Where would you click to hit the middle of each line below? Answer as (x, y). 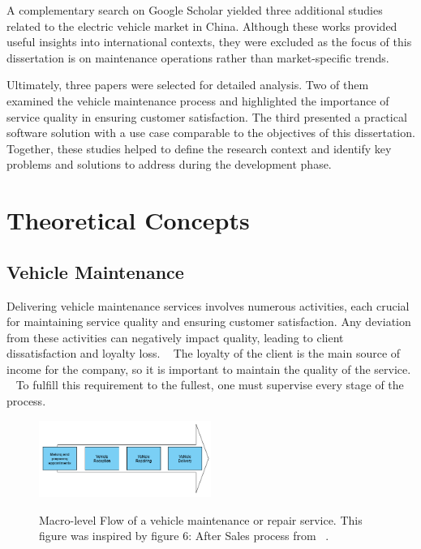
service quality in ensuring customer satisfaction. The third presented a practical (207, 116)
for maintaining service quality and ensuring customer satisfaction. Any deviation (209, 322)
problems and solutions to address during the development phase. (169, 164)
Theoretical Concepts (128, 220)
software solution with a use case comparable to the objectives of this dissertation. (211, 133)
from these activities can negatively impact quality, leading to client (175, 337)
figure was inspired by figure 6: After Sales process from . (184, 536)
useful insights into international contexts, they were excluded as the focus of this (209, 42)
